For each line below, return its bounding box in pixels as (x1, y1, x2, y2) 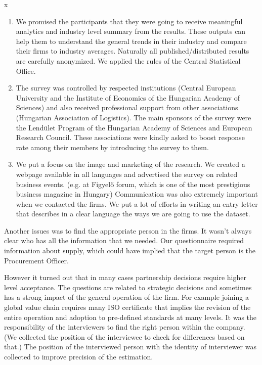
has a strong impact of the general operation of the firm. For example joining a (4, 292, 249, 302)
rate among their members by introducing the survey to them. (16, 142, 209, 152)
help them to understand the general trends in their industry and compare (16, 35, 247, 46)
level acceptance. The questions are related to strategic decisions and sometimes (4, 282, 252, 292)
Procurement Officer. (4, 255, 69, 265)
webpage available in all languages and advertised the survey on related (16, 168, 238, 179)
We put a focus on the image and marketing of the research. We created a (16, 159, 245, 169)
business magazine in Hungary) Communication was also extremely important (16, 189, 258, 199)
